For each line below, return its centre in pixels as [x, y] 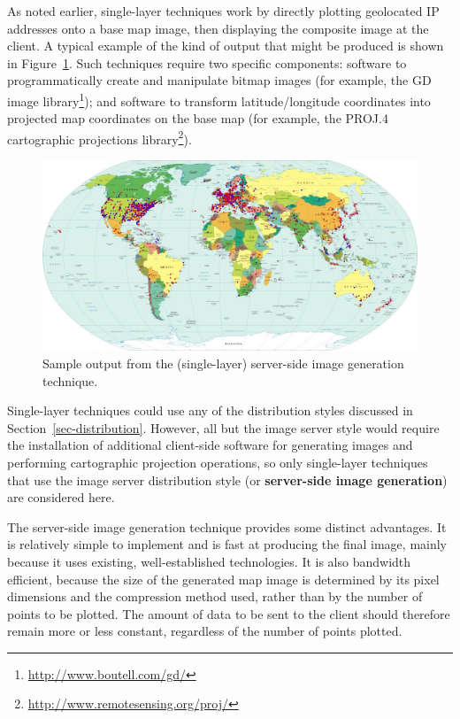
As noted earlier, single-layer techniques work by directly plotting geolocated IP [223, 11]
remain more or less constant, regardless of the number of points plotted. [205, 631]
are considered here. [61, 497]
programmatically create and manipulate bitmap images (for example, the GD [219, 80]
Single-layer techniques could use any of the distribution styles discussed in [210, 410]
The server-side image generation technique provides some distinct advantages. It [227, 526]
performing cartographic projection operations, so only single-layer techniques [218, 462]
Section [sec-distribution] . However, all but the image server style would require [223, 427]
